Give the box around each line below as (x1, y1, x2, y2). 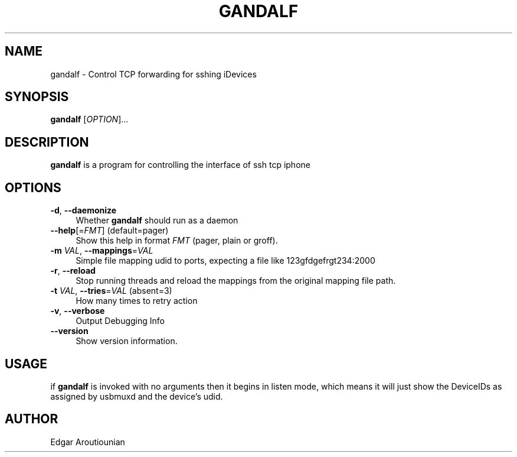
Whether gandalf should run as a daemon (76, 215, 238, 226)
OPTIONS (5, 180, 61, 195)
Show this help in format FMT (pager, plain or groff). (76, 235, 278, 246)
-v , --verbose (50, 306, 105, 316)
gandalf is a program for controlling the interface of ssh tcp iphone (50, 160, 310, 170)
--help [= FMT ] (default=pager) (50, 225, 169, 236)
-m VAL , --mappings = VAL (50, 245, 153, 256)
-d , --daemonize (50, 205, 117, 216)
